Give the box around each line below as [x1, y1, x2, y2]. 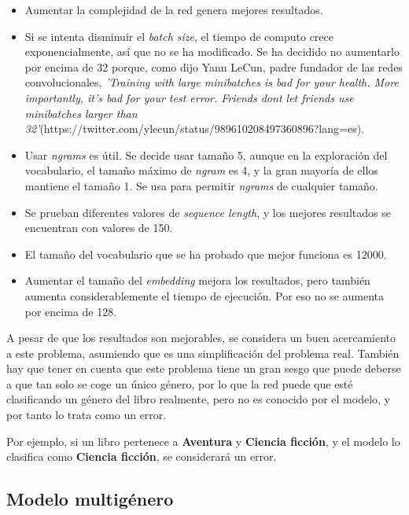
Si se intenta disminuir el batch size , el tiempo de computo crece [24, 28, 333, 44]
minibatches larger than [24, 105, 138, 121]
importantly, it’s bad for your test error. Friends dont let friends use [24, 89, 354, 105]
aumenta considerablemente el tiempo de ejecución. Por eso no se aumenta [24, 287, 385, 303]
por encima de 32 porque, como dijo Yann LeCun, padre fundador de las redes [24, 58, 403, 75]
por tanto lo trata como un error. [6, 406, 167, 423]
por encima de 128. [24, 303, 117, 319]
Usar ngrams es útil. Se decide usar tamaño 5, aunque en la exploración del [24, 146, 388, 163]
